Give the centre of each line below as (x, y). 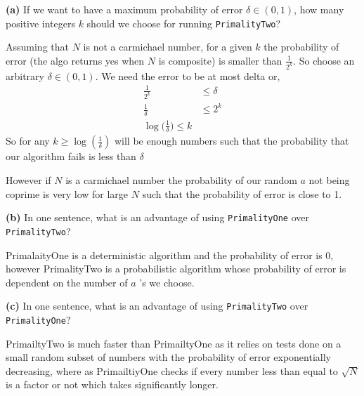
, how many (319, 9)
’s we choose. (167, 282)
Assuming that (37, 47)
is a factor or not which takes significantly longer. (112, 384)
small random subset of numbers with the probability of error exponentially (168, 357)
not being (329, 180)
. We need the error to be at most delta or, (188, 75)
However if (28, 180)
